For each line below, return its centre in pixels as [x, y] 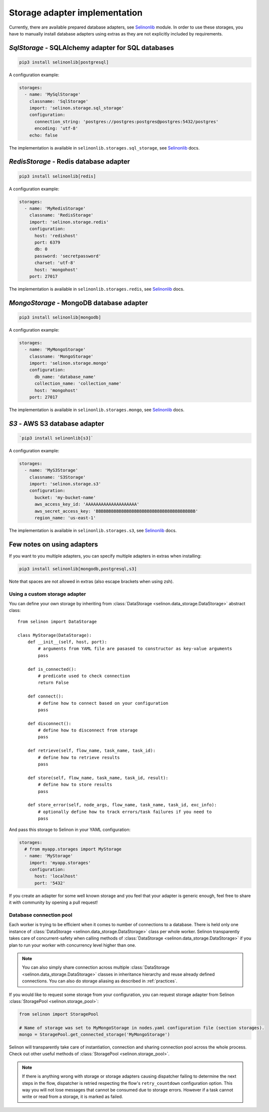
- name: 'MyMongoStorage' [55, 350]
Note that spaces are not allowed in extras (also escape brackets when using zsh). [91, 581]
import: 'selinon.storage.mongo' [69, 363]
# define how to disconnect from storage [88, 730]
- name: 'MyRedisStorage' [55, 208]
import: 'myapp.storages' [60, 863]
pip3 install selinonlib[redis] [58, 176]
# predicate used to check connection [84, 676]
